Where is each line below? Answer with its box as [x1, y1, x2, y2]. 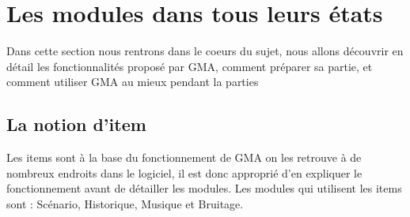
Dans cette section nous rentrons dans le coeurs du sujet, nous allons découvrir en [6, 43, 404, 59]
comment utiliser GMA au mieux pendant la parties [6, 73, 259, 90]
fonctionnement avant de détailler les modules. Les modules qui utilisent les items [6, 180, 402, 196]
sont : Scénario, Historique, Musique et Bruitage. [6, 195, 244, 211]
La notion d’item [6, 112, 146, 137]
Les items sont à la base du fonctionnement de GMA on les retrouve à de [6, 149, 362, 166]
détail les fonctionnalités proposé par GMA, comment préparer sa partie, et [6, 58, 373, 74]
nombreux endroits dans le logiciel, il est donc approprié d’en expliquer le [6, 164, 363, 181]
